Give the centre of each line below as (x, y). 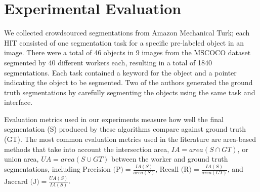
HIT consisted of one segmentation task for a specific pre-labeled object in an (124, 42)
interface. (18, 102)
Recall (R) (176, 170)
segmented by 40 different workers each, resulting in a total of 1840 (108, 62)
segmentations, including (42, 169)
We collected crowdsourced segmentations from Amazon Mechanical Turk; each (127, 33)
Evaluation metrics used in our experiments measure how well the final (114, 119)
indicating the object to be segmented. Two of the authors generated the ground (128, 82)
